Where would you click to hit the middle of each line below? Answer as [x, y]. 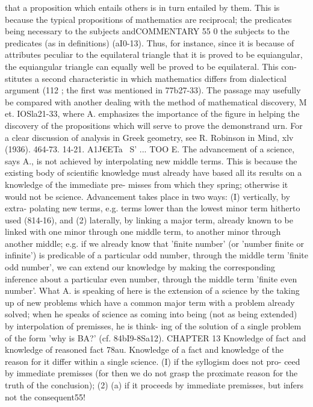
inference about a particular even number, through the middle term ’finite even [151, 278]
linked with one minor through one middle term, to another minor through [143, 231]
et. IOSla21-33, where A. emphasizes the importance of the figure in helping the [152, 113]
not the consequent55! [45, 396]
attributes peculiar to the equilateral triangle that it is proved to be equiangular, [154, 54]
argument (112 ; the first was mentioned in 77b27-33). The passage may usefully [153, 90]
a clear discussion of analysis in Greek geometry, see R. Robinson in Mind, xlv [149, 137]
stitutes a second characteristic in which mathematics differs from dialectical [146, 78]
